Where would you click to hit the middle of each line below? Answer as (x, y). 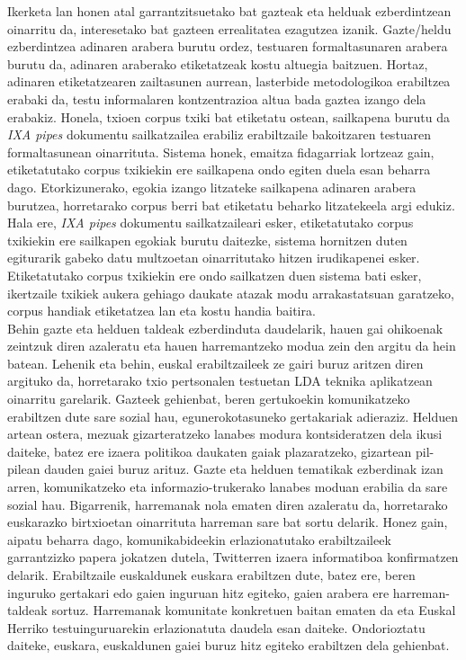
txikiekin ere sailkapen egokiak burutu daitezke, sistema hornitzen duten (207, 240)
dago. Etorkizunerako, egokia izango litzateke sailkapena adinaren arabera (212, 187)
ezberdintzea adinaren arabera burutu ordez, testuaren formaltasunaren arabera (228, 46)
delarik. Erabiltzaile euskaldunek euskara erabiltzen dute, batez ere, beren (211, 575)
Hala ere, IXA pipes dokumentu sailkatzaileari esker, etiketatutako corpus (211, 223)
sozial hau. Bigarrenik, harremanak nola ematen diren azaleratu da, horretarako (228, 504)
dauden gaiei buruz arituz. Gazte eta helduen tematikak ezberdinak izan (244, 469)
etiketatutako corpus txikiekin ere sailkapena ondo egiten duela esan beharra (219, 169)
